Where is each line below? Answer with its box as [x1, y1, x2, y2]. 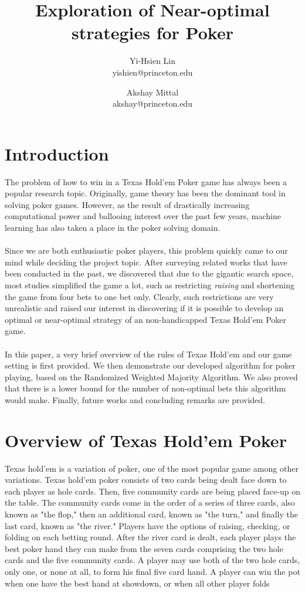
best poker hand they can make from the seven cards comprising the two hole [5, 542, 283, 554]
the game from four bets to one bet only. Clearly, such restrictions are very [5, 290, 274, 302]
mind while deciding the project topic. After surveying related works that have [5, 255, 287, 268]
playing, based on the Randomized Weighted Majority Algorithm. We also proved [5, 370, 298, 383]
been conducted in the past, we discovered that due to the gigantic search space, [5, 267, 294, 280]
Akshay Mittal [126, 86, 179, 98]
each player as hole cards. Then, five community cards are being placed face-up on [5, 485, 300, 497]
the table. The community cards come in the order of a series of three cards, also [5, 496, 295, 509]
